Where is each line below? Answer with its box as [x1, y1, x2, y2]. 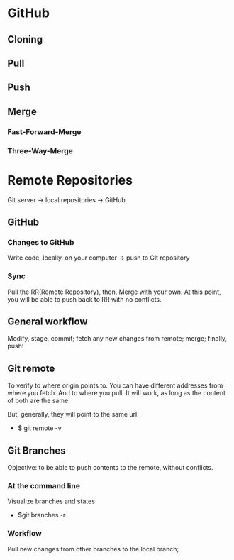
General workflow [7, 315, 88, 327]
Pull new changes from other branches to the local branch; [7, 544, 179, 553]
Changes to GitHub [7, 237, 74, 247]
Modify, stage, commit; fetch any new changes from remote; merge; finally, [7, 334, 228, 343]
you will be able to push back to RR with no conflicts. [7, 295, 162, 303]
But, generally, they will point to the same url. [7, 410, 140, 419]
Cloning [7, 33, 43, 45]
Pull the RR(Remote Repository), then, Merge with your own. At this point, [7, 287, 221, 296]
